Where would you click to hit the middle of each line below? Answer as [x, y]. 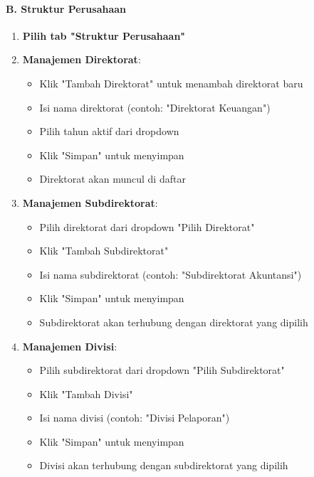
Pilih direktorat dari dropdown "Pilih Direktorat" [147, 226]
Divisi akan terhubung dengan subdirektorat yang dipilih [164, 465]
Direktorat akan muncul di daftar [112, 179]
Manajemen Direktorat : [82, 59]
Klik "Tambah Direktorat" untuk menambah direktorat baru [171, 83]
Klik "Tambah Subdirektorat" [104, 251]
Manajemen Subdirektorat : [90, 202]
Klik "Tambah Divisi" [86, 393]
